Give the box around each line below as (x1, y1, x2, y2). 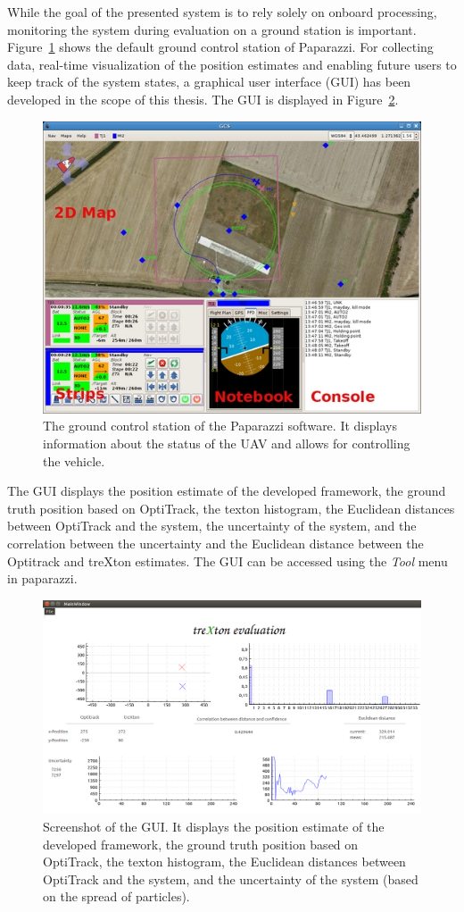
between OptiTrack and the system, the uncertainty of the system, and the (7, 516, 417, 535)
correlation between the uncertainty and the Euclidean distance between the (7, 533, 424, 552)
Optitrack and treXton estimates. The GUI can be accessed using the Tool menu (7, 551, 448, 570)
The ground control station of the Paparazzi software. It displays (43, 416, 397, 435)
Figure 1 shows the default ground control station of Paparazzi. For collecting (7, 38, 434, 56)
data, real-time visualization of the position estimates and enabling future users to (7, 54, 457, 73)
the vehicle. (43, 451, 105, 470)
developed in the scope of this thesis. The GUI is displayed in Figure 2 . (7, 89, 399, 108)
